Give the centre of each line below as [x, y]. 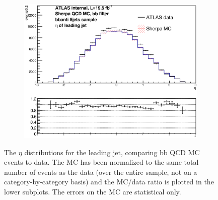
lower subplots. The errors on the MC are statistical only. [93, 192]
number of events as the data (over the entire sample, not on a [101, 172]
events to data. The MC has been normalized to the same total [101, 162]
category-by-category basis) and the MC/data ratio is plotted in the [109, 182]
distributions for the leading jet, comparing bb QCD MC [112, 152]
